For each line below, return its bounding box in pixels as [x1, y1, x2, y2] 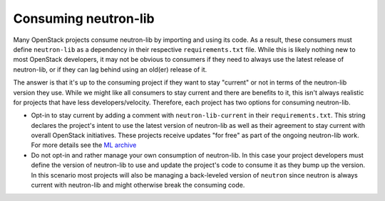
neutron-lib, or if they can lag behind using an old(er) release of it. [13, 65, 207, 74]
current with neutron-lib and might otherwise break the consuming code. [31, 181, 245, 190]
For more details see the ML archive [31, 141, 137, 149]
